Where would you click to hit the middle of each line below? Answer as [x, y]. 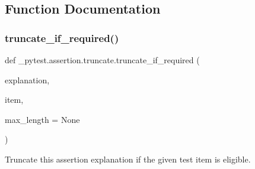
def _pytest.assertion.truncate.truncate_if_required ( [102, 60]
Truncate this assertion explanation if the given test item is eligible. [128, 159]
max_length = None [42, 119]
